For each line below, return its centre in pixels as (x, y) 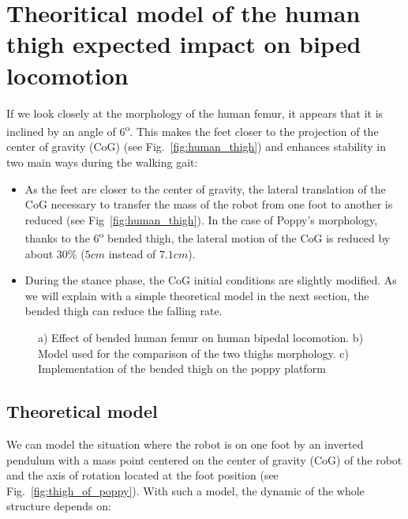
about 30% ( (55, 253)
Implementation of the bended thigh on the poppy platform (182, 369)
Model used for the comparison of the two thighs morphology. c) (193, 353)
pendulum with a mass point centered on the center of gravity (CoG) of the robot (204, 459)
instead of (132, 253)
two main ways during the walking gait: (102, 162)
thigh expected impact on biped (184, 44)
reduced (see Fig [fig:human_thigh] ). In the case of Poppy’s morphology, (201, 219)
